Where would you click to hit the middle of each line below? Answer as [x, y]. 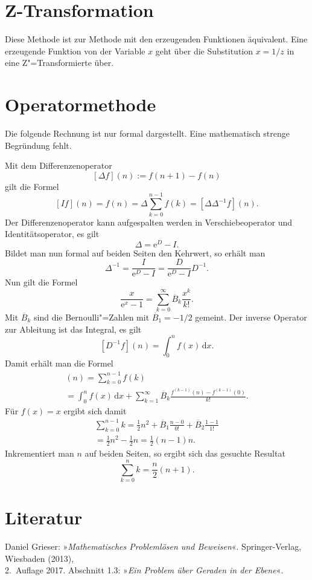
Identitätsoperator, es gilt [52, 234]
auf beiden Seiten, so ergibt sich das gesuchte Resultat [185, 453]
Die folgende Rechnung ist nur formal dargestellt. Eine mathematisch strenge [147, 133]
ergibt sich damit [95, 410]
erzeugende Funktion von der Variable [75, 51]
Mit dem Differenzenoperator [59, 165]
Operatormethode [81, 104]
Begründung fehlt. [38, 145]
